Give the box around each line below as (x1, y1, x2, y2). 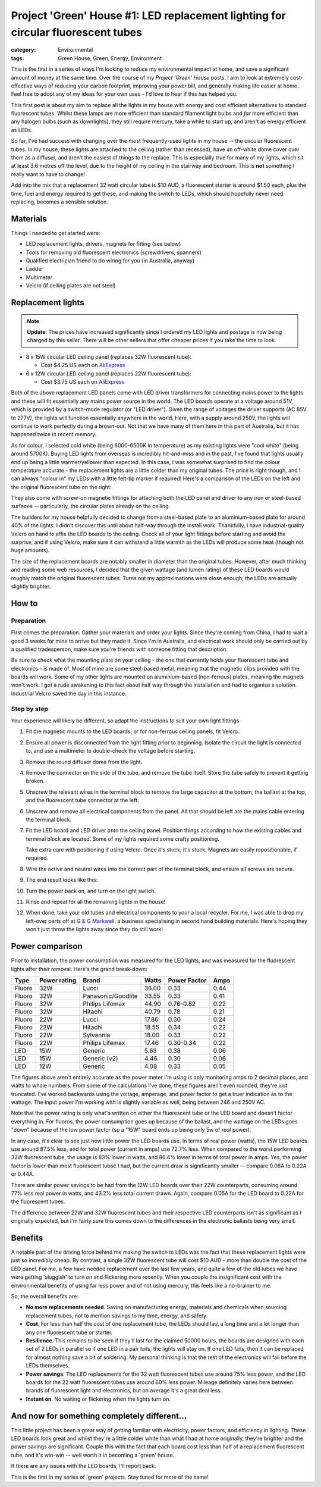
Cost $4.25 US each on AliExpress (40, 362, 125, 369)
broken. (26, 777, 45, 785)
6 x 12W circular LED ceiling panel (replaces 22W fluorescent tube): (26, 370, 191, 377)
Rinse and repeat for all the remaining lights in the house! (26, 899, 166, 906)
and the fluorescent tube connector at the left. (26, 797, 139, 804)
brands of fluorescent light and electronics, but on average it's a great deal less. (26, 1387, 222, 1394)
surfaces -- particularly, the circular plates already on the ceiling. (11, 503, 171, 510)
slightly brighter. (11, 583, 51, 590)
